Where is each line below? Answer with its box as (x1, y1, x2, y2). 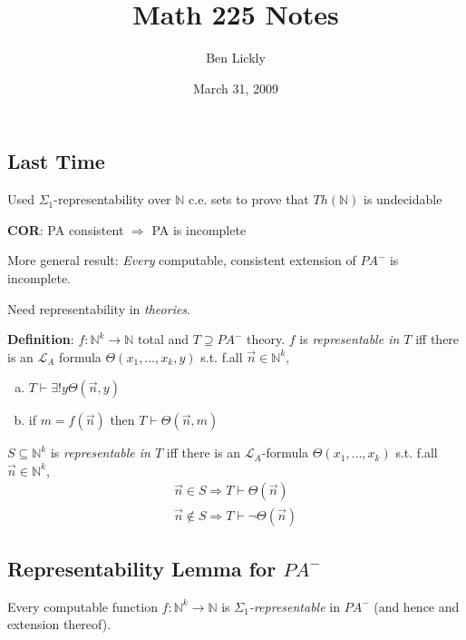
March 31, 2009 (192, 78, 279, 97)
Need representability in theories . (7, 299, 191, 318)
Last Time (7, 147, 105, 175)
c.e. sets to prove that (189, 190, 309, 209)
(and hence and (374, 596, 460, 615)
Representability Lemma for (7, 554, 277, 582)
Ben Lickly (206, 48, 266, 67)
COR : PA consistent (7, 220, 124, 239)
